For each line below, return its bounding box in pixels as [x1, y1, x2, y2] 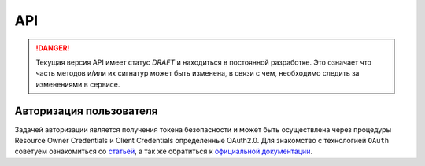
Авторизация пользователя [14, 104, 158, 117]
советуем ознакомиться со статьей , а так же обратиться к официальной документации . [14, 146, 312, 157]
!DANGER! [35, 43, 70, 53]
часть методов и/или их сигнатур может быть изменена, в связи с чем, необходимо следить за [35, 68, 360, 78]
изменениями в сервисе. [35, 79, 120, 89]
